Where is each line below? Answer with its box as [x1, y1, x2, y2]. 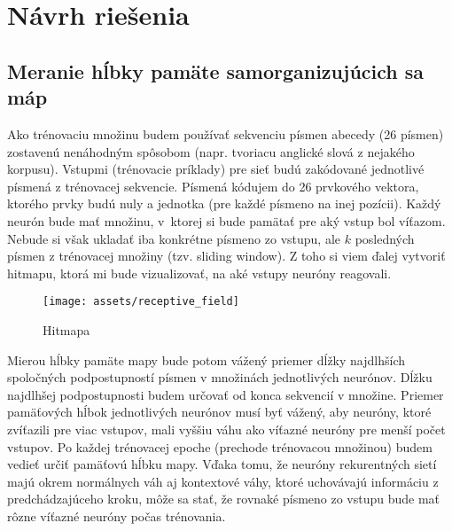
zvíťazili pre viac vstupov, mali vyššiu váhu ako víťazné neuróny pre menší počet [7, 419, 446, 438]
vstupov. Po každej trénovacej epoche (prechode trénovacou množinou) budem [7, 437, 433, 456]
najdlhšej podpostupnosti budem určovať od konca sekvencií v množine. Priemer [7, 385, 444, 403]
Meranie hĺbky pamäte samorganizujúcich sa [7, 57, 425, 84]
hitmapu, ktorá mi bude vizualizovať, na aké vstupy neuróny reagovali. [7, 263, 392, 282]
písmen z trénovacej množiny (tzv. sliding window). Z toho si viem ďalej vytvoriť [7, 246, 446, 265]
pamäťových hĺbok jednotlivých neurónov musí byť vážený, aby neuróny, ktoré [7, 402, 432, 421]
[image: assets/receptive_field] [43, 295, 239, 308]
